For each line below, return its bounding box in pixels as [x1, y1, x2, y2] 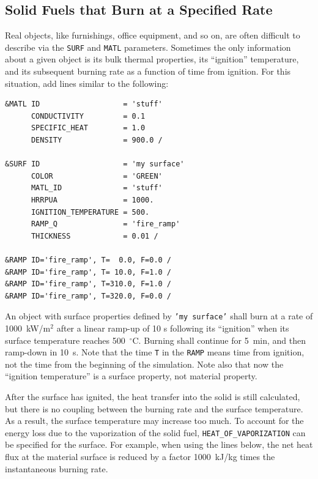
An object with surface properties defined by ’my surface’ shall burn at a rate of [5, 310, 313, 322]
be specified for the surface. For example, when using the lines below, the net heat [5, 438, 313, 451]
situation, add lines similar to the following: [5, 76, 169, 89]
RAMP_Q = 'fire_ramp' [31, 220, 180, 229]
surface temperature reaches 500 [5, 333, 125, 346]
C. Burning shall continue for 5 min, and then [132, 333, 306, 346]
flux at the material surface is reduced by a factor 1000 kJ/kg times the [5, 450, 275, 463]
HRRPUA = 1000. [31, 195, 154, 204]
